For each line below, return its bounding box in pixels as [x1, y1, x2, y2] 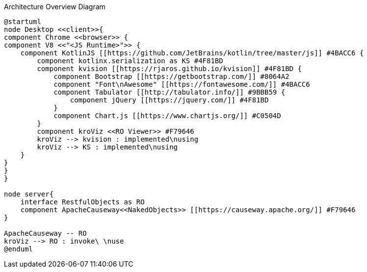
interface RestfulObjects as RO [20, 198, 145, 206]
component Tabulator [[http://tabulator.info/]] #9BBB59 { [53, 88, 286, 96]
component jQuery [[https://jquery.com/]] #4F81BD [70, 96, 269, 104]
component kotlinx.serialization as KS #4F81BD [37, 57, 223, 65]
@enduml [4, 245, 33, 253]
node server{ [4, 190, 54, 198]
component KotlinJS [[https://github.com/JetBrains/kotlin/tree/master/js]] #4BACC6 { [20, 49, 364, 57]
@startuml [4, 18, 41, 25]
